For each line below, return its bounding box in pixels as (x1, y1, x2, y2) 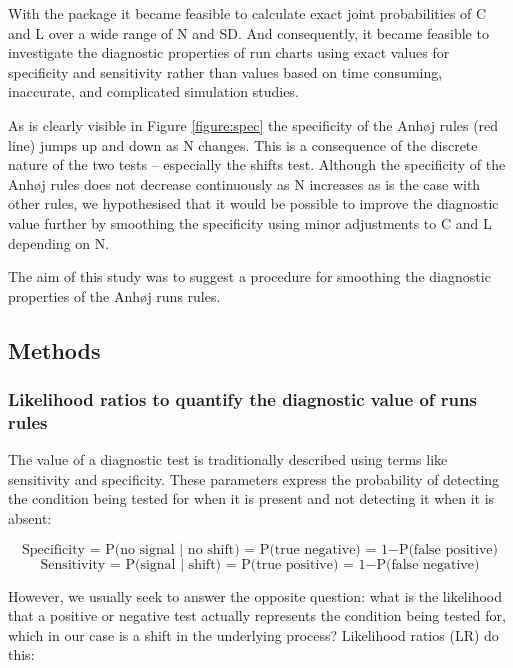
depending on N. (8, 232, 110, 253)
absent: (8, 508, 52, 529)
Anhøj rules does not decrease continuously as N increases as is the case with (8, 173, 481, 194)
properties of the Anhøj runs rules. (8, 285, 221, 306)
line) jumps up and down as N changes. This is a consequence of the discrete (8, 134, 478, 155)
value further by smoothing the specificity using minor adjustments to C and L (8, 212, 492, 233)
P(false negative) (376, 557, 480, 572)
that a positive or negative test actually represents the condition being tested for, (8, 605, 506, 626)
